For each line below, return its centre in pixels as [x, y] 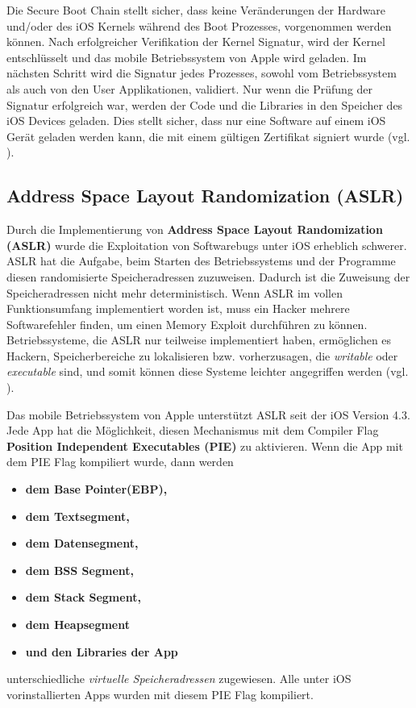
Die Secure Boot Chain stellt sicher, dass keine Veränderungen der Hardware [196, 10]
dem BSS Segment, [79, 570]
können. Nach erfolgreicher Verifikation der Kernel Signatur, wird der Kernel [196, 42]
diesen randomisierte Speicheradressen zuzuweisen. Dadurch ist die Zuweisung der [208, 276]
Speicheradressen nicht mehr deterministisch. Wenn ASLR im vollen [175, 292]
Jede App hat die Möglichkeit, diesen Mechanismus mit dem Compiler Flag [193, 430]
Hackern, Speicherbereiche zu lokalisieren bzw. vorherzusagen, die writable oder [202, 355]
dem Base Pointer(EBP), [96, 489]
